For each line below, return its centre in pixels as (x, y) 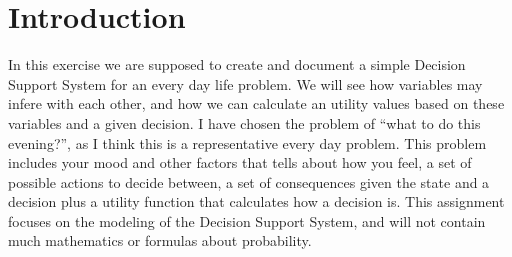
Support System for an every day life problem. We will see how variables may (245, 83)
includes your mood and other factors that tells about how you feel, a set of (240, 162)
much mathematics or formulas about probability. (160, 240)
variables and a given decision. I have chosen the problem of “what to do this (244, 122)
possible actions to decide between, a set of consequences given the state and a (249, 181)
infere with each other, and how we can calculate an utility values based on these (256, 103)
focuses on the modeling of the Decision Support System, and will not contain (247, 220)
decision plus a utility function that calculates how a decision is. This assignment (256, 201)
